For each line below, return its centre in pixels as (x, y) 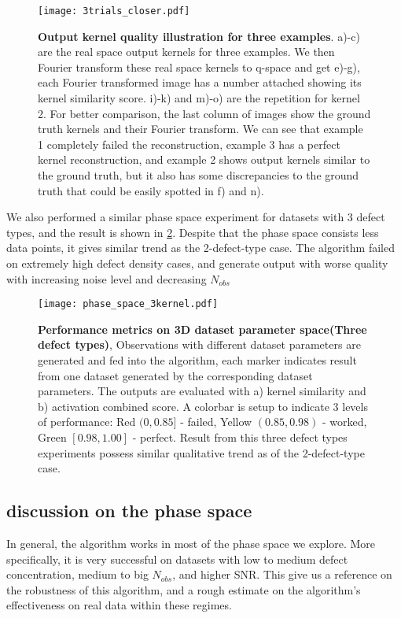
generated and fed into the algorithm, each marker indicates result (197, 360)
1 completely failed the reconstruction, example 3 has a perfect (189, 144)
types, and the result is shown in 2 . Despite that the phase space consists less (193, 232)
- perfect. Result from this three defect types (240, 437)
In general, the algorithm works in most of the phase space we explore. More (191, 543)
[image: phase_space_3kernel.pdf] (128, 304)
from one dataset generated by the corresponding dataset (175, 375)
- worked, (345, 422)
